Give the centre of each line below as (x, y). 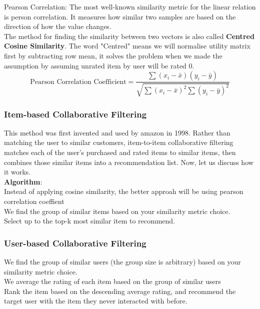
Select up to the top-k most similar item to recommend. (90, 221)
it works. (17, 172)
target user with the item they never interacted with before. (96, 301)
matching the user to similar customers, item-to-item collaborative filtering (119, 142)
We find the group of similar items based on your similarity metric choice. (117, 211)
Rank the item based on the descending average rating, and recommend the (120, 291)
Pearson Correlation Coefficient (78, 82)
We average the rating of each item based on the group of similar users (112, 281)
